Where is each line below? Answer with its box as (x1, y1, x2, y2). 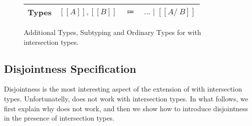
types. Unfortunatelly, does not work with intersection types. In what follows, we (4, 93, 249, 103)
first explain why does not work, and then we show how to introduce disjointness (4, 103, 248, 113)
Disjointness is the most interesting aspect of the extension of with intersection (4, 84, 242, 94)
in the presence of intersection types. (4, 113, 114, 123)
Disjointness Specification (4, 61, 137, 76)
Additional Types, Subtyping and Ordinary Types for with (24, 27, 201, 37)
